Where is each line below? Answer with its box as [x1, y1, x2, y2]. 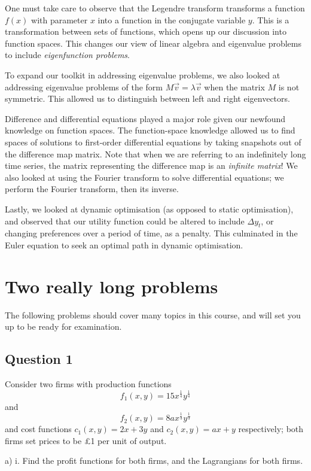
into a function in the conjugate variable [97, 13, 246, 26]
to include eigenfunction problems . [5, 48, 130, 61]
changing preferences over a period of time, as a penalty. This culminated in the [5, 227, 298, 239]
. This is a [252, 13, 289, 26]
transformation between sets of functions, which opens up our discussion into [5, 25, 286, 38]
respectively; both [238, 423, 304, 435]
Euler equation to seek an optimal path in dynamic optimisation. [5, 238, 243, 251]
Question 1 [5, 350, 73, 368]
